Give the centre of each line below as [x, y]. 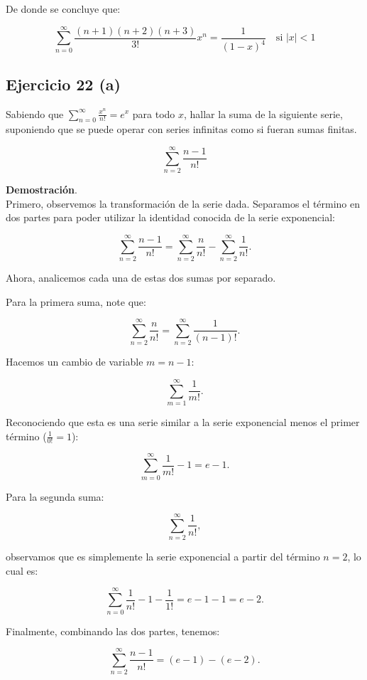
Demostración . [42, 190]
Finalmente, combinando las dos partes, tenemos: [113, 631]
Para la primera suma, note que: [76, 301]
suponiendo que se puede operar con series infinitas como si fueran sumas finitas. [181, 129]
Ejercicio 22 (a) [63, 84]
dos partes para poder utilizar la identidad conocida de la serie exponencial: [171, 217]
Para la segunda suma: [55, 496]
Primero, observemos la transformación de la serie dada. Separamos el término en [183, 203]
